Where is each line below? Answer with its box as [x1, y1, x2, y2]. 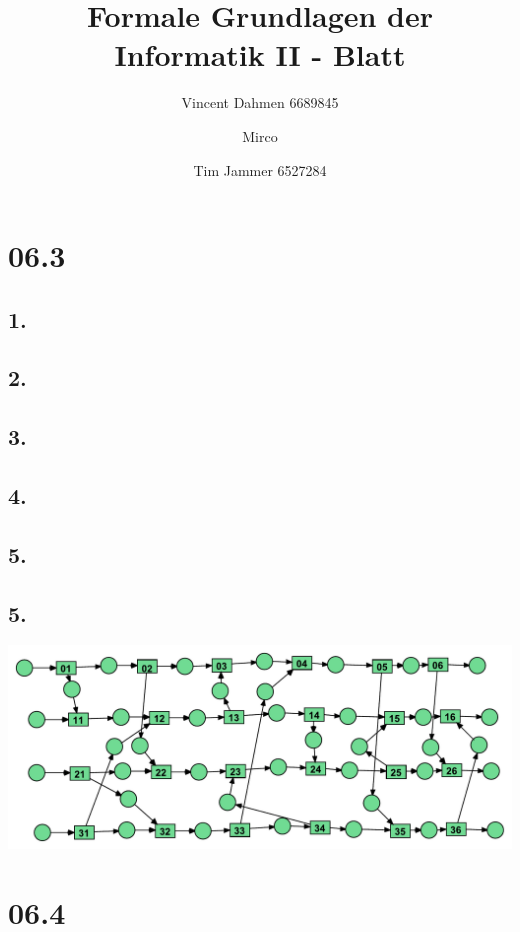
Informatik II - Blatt [114, 34, 406, 75]
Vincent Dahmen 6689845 [181, 92, 339, 113]
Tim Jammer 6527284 [193, 159, 327, 180]
